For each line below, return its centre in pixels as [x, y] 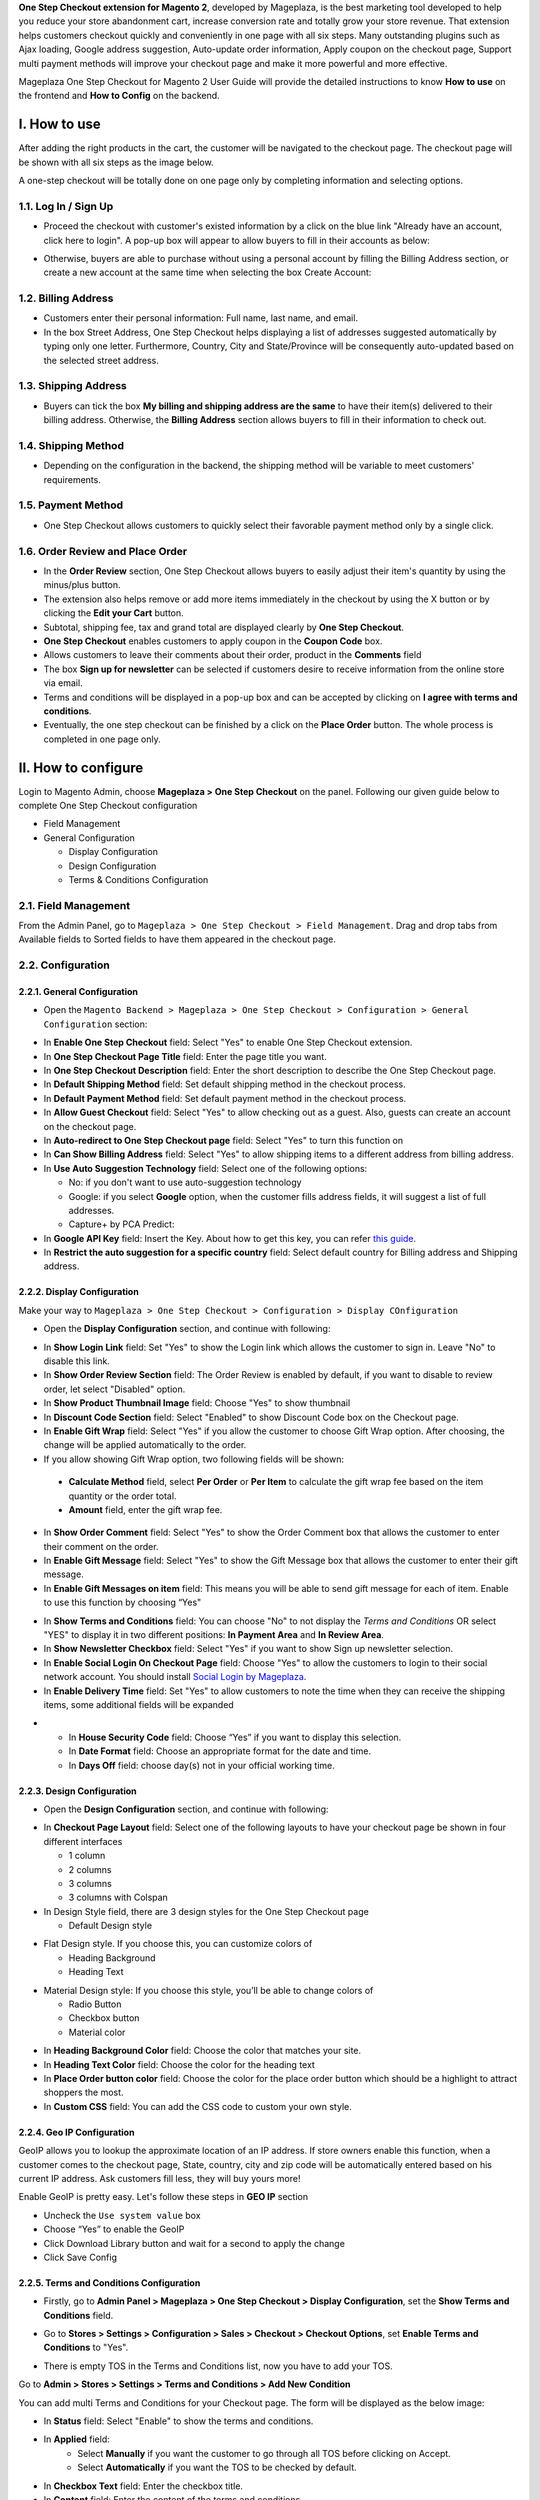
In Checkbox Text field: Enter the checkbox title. [143, 2486]
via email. [63, 683]
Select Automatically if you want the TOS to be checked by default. [217, 2467]
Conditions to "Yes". [86, 2347]
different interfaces [83, 1841]
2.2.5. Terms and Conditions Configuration [109, 2282]
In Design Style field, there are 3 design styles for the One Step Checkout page [206, 1911]
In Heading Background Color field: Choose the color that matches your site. [202, 2051]
